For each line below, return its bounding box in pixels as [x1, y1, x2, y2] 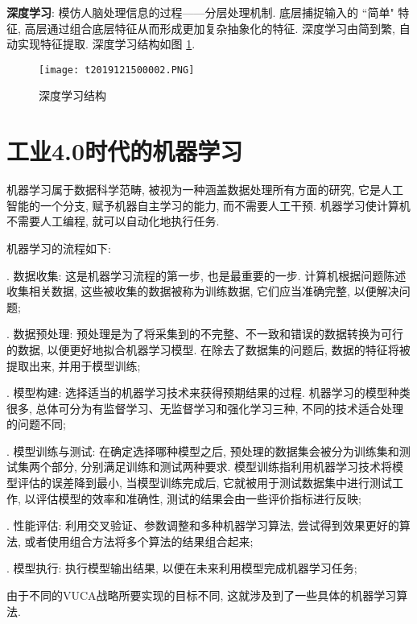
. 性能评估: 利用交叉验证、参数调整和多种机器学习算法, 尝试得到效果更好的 [6, 517, 399, 534]
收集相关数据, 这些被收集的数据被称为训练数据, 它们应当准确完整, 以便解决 [6, 283, 399, 300]
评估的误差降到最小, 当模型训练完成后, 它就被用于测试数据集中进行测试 [17, 474, 393, 491]
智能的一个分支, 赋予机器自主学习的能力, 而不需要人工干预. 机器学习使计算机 [6, 196, 411, 213]
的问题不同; [6, 415, 66, 432]
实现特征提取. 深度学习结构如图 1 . [17, 35, 196, 52]
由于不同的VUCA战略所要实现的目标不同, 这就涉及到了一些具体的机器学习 [6, 587, 397, 604]
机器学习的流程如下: [6, 239, 111, 256]
